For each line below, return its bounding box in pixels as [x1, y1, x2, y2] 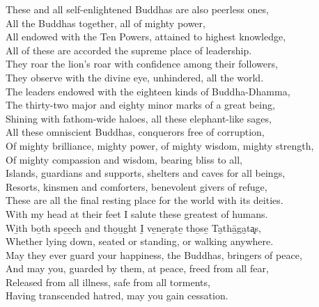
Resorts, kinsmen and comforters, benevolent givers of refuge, [6, 179, 267, 194]
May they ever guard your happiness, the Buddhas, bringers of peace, [6, 247, 302, 262]
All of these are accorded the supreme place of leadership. [6, 42, 252, 57]
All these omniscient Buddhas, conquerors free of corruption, [6, 125, 265, 139]
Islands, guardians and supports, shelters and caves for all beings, [6, 166, 286, 180]
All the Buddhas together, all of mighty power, [6, 15, 205, 30]
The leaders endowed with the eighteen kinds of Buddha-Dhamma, [6, 84, 290, 98]
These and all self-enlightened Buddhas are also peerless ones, [6, 2, 269, 16]
